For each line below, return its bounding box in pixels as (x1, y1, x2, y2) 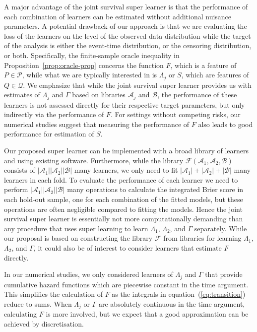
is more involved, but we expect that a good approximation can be (46, 309, 249, 319)
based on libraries (72, 89, 126, 100)
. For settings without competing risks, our (110, 109, 241, 120)
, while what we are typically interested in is (22, 69, 157, 80)
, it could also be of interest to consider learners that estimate (33, 242, 222, 253)
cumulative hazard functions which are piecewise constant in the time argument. (4, 279, 249, 289)
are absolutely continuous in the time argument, (98, 298, 245, 309)
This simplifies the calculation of (4, 289, 103, 299)
